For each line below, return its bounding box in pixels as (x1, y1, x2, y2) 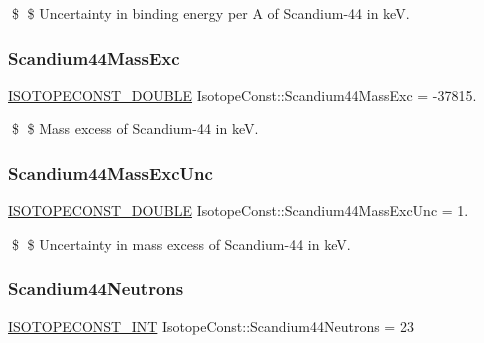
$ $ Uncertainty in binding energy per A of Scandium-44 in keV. (11, 3, 410, 23)
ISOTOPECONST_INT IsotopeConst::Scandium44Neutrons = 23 (8, 315, 414, 336)
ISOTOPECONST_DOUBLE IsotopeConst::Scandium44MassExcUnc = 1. (8, 200, 469, 221)
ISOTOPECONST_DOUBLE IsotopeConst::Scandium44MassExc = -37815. (8, 84, 477, 105)
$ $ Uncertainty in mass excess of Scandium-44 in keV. (11, 233, 351, 254)
